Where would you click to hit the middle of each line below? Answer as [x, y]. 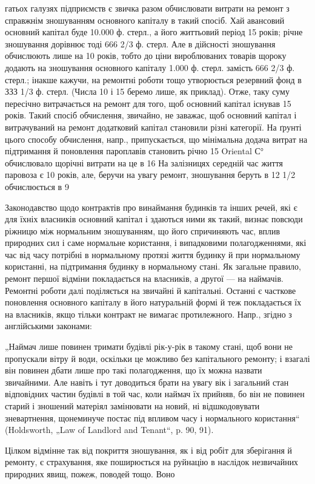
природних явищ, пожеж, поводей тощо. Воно [90, 473]
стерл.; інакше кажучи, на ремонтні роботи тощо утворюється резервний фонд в [153, 79]
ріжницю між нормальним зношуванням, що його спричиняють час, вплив [143, 230]
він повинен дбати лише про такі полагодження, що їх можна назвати [134, 370]
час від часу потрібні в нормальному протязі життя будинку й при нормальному [153, 254]
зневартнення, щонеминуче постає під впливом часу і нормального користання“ [152, 418]
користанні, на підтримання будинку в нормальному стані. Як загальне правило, [153, 266]
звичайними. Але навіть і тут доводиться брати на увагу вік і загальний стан [147, 382]
